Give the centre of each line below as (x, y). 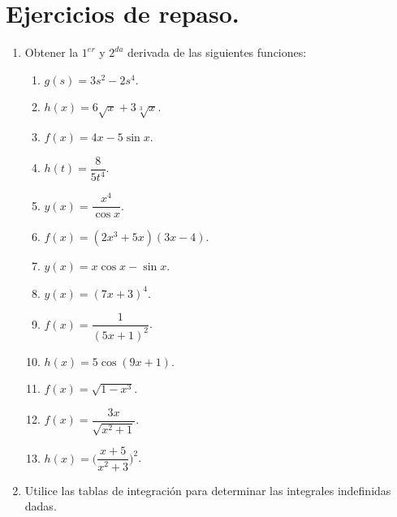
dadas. (41, 506)
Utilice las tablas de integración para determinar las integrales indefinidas (208, 490)
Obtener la (52, 52)
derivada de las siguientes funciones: (217, 52)
